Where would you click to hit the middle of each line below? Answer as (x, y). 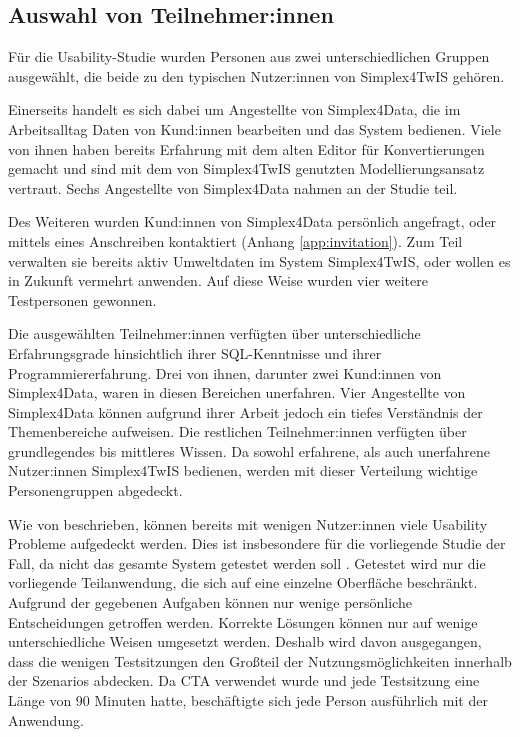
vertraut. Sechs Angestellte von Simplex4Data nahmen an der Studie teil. (233, 187)
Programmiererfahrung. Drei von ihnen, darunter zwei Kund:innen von (225, 372)
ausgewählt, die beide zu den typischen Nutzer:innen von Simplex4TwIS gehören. (256, 75)
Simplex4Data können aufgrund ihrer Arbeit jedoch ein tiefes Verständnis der (245, 411)
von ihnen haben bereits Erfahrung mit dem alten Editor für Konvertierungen (246, 148)
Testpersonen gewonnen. (82, 299)
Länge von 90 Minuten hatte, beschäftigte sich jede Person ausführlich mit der (248, 700)
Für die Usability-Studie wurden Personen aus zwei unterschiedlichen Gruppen (249, 56)
